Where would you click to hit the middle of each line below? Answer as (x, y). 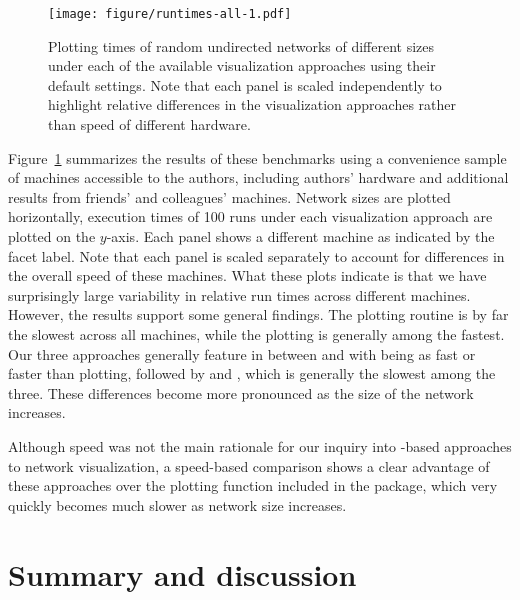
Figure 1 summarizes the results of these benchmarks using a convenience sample (257, 157)
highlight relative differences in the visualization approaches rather (252, 104)
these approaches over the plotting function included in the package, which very (253, 485)
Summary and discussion (182, 573)
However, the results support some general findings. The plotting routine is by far (258, 314)
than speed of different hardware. (149, 124)
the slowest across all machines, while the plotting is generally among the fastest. (256, 333)
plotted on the (52, 236)
